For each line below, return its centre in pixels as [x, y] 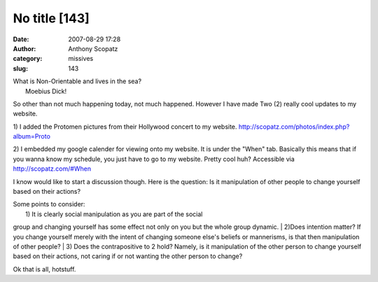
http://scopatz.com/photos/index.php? [294, 127]
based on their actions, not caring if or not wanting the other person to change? [128, 256]
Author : [24, 48]
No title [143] [51, 18]
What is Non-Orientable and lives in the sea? [77, 81]
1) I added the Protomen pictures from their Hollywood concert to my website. [125, 127]
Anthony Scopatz [93, 48]
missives [81, 59]
